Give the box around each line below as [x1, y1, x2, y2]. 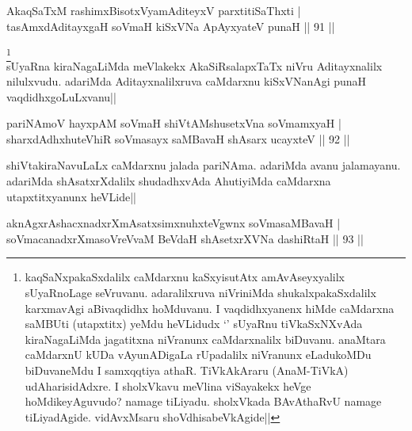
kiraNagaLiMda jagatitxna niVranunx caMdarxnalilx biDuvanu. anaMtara [25, 330, 386, 347]
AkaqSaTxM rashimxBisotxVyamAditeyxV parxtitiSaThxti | [6, 2, 301, 18]
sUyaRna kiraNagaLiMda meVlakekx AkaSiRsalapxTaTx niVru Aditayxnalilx [6, 57, 383, 74]
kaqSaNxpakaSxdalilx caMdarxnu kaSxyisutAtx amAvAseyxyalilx [25, 269, 345, 285]
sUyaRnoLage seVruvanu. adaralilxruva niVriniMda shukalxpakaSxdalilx [25, 284, 376, 301]
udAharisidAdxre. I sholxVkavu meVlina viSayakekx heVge [25, 377, 311, 394]
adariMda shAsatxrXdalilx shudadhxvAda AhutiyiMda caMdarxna [6, 173, 331, 189]
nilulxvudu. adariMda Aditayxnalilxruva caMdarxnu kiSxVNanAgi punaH [6, 73, 367, 90]
